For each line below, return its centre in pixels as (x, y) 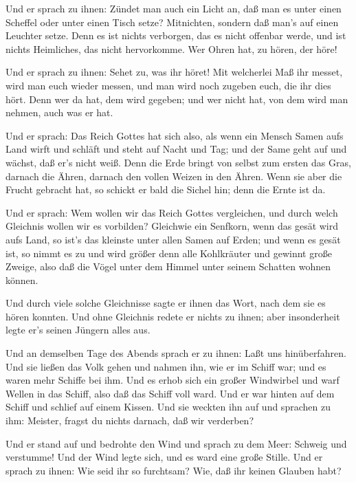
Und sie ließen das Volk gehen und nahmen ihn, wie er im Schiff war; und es (166, 366)
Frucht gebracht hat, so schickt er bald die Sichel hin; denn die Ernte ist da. (166, 189)
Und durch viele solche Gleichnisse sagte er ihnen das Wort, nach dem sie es (166, 303)
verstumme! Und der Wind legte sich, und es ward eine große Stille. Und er (164, 457)
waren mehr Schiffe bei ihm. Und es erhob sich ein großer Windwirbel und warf (173, 380)
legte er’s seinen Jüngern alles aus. (78, 330)
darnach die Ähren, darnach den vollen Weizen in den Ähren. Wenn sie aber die (174, 176)
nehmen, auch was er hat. (59, 112)
